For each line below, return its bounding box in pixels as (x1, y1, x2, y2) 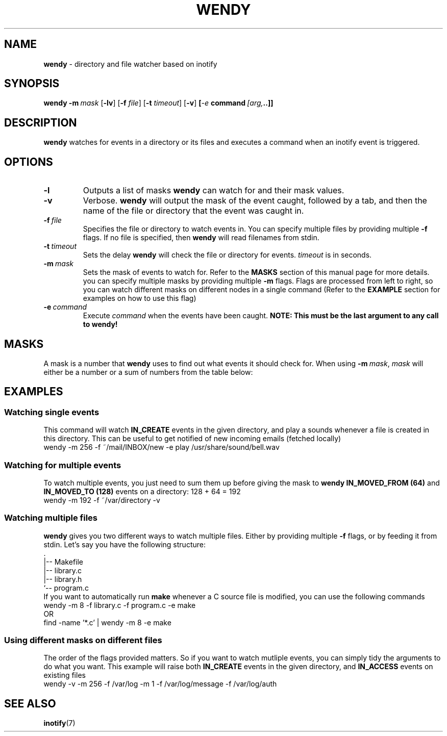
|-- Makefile (43, 557, 84, 566)
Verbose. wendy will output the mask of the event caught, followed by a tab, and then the (83, 195, 427, 206)
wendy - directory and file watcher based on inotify (43, 59, 217, 68)
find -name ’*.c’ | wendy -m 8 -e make (43, 618, 171, 627)
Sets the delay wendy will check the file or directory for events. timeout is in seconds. (83, 250, 372, 260)
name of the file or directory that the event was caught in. (83, 206, 304, 216)
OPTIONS (4, 155, 53, 168)
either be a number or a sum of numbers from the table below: (43, 367, 253, 376)
